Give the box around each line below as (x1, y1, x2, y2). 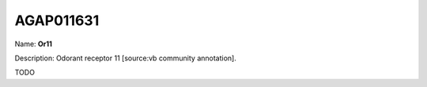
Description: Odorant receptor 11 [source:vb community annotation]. (14, 53, 236, 63)
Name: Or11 (14, 39, 53, 49)
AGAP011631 (14, 12, 100, 29)
